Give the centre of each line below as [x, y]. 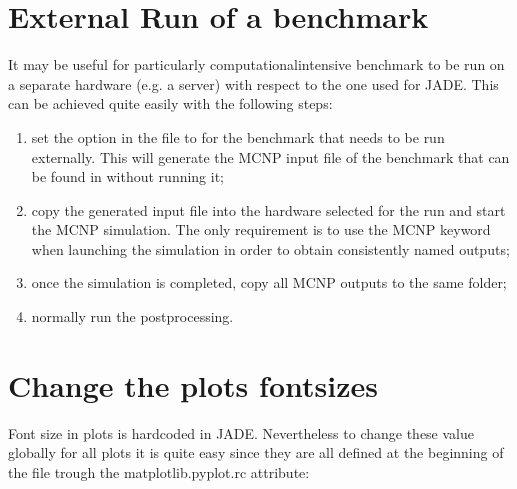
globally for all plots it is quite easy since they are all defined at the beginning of [256, 452]
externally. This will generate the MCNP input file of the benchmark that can [270, 156]
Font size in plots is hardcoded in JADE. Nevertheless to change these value [241, 432]
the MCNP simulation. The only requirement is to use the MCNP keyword [261, 229]
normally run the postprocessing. [132, 316]
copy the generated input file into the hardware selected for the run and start [268, 209]
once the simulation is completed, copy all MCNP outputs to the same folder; [269, 282]
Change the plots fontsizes [193, 384]
